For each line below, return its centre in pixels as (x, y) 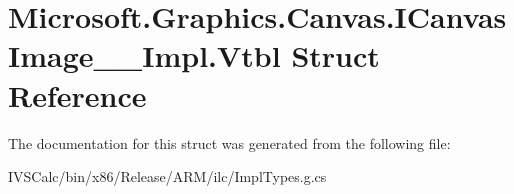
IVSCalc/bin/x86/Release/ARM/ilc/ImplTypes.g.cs (167, 176)
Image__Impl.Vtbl (144, 55)
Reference (77, 94)
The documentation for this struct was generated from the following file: (229, 142)
